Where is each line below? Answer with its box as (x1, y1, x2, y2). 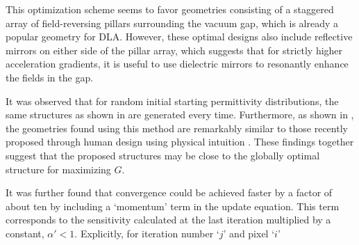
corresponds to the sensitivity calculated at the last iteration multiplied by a (6, 212, 331, 227)
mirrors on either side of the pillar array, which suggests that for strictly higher (6, 42, 343, 57)
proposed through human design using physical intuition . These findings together (6, 134, 354, 149)
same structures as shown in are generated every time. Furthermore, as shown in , (6, 107, 354, 122)
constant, (6, 226, 44, 240)
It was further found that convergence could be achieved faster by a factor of (6, 185, 333, 200)
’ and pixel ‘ (223, 226, 275, 240)
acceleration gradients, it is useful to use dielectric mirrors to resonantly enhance (6, 56, 349, 71)
